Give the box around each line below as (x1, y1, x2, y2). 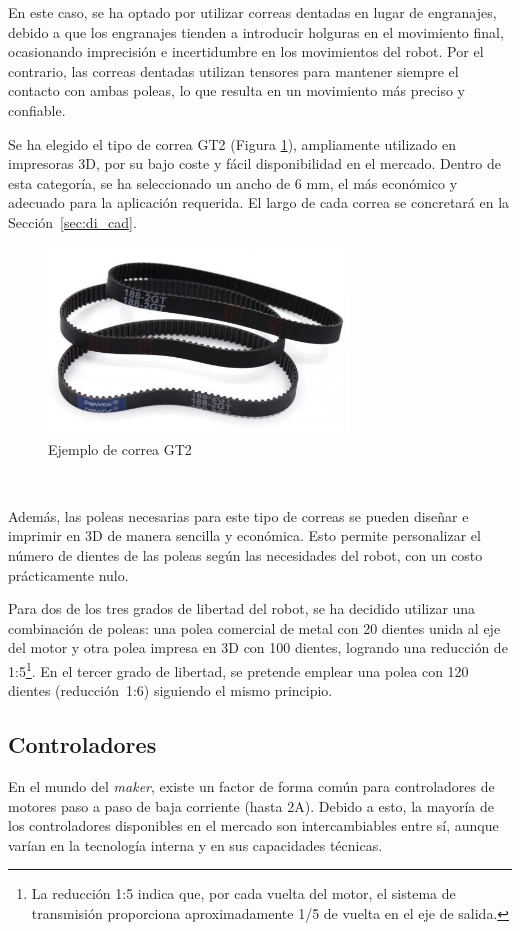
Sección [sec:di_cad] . (8, 211, 137, 232)
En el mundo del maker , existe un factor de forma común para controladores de (8, 776, 495, 797)
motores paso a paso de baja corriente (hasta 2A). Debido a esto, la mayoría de (8, 795, 495, 816)
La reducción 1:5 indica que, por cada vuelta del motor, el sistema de (31, 883, 456, 904)
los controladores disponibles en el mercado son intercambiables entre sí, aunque (8, 815, 499, 836)
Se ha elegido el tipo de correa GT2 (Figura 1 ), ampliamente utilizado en (8, 133, 457, 154)
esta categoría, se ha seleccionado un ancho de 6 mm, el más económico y (8, 172, 458, 193)
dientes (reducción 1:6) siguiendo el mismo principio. (8, 680, 333, 701)
